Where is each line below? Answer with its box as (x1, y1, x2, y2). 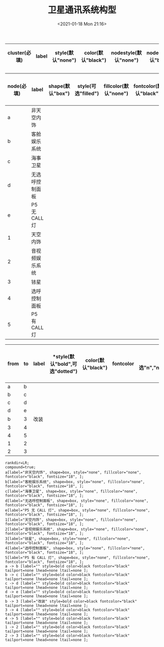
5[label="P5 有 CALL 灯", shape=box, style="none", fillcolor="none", (5, 555, 150, 560)
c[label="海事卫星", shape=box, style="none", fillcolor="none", (5, 489, 138, 494)
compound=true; (5, 465, 36, 469)
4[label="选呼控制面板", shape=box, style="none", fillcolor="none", (5, 546, 145, 551)
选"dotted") (49, 368, 78, 375)
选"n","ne (139, 364, 163, 371)
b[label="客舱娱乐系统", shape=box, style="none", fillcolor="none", (5, 479, 145, 484)
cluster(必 (7, 49, 31, 56)
